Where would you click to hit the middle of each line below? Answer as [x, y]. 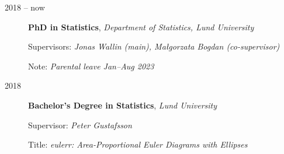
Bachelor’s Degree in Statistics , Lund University [123, 105]
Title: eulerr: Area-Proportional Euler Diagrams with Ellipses [138, 144]
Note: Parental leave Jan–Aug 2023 [91, 66]
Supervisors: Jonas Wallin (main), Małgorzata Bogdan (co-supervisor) [154, 46]
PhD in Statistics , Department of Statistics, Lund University [141, 27]
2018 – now [25, 7]
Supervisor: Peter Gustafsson [80, 125]
